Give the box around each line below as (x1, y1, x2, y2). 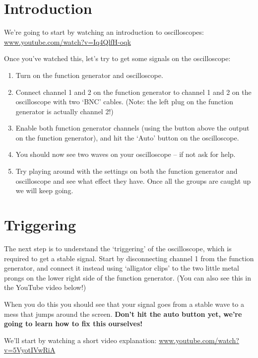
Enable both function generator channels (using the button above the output (15, 123, 250, 133)
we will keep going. (15, 185, 73, 196)
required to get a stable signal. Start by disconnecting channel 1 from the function (4, 253, 254, 263)
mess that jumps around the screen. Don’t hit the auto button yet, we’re (4, 308, 242, 319)
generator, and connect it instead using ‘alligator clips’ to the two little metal (4, 263, 240, 273)
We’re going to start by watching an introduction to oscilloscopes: (4, 27, 204, 37)
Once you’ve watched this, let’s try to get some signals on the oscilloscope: (4, 53, 231, 64)
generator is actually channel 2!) (15, 106, 114, 116)
